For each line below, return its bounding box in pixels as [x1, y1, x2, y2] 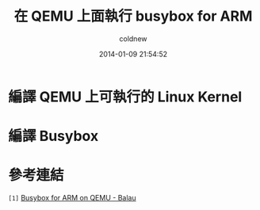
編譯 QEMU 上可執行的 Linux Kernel [8, 88, 243, 105]
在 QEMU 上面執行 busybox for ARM [13, 7, 253, 25]
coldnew [119, 33, 147, 44]
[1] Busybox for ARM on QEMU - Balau [8, 193, 136, 203]
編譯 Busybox [8, 128, 99, 145]
